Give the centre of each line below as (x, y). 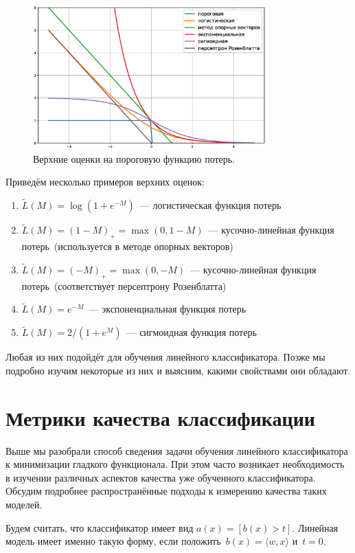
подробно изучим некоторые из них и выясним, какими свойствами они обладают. (178, 370)
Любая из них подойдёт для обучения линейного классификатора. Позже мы (165, 357)
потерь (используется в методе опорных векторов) (127, 246)
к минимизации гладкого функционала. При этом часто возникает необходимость (175, 464)
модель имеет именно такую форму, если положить (113, 541)
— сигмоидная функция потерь (192, 332)
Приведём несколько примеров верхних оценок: (105, 182)
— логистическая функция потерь (210, 205)
